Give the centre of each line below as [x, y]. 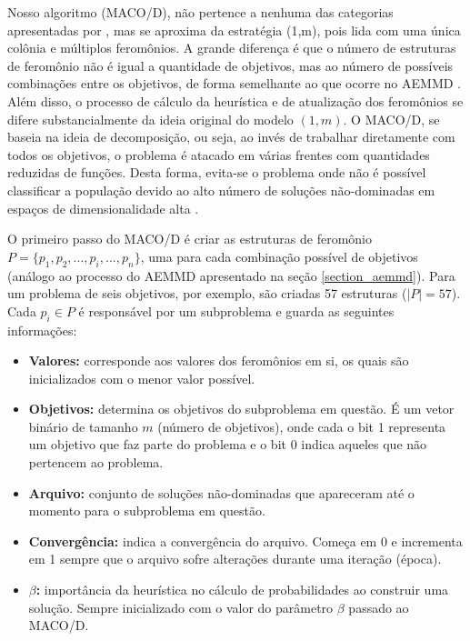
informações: [42, 330]
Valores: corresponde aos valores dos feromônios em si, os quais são [219, 361]
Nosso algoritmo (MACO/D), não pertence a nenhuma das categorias [200, 12]
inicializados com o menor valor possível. [142, 378]
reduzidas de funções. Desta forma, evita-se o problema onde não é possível [217, 172]
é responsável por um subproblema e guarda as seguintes [236, 310]
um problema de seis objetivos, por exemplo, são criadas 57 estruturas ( [207, 293]
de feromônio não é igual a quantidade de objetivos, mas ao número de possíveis [230, 65]
